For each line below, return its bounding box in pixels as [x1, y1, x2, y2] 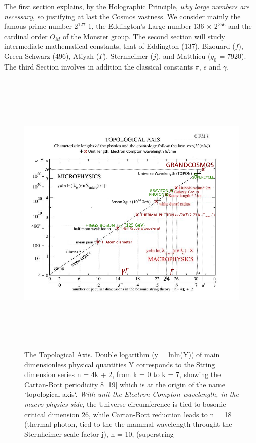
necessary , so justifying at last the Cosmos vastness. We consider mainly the [4, 11, 241, 21]
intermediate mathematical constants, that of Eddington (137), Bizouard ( [4, 41, 235, 51]
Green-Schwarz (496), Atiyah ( [4, 50, 99, 61]
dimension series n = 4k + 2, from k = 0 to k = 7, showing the [24, 369, 221, 380]
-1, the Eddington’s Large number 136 [86, 21, 204, 31]
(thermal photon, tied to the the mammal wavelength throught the [24, 419, 232, 429]
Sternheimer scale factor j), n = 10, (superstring [24, 428, 174, 439]
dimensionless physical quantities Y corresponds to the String [24, 359, 215, 369]
